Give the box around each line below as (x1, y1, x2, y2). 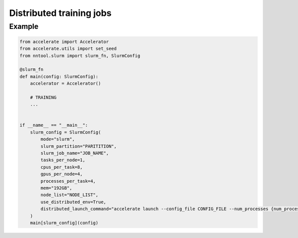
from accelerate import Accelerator (19, 39, 109, 44)
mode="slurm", (40, 136, 75, 142)
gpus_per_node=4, (40, 171, 83, 177)
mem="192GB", (40, 185, 73, 191)
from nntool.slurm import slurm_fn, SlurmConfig (19, 53, 141, 58)
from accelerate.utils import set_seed (19, 46, 117, 52)
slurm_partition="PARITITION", (40, 143, 117, 149)
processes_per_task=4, (40, 178, 96, 184)
